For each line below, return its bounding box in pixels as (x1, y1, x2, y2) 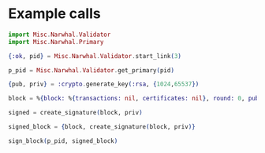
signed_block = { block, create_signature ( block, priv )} (8, 123, 196, 131)
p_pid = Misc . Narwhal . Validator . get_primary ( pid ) (8, 66, 175, 75)
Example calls (8, 5, 101, 23)
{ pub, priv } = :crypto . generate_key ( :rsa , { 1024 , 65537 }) (8, 80, 200, 89)
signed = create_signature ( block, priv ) (8, 109, 144, 117)
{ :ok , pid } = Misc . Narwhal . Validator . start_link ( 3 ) (8, 52, 181, 60)
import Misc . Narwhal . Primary (8, 38, 104, 46)
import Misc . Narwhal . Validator (8, 31, 111, 38)
